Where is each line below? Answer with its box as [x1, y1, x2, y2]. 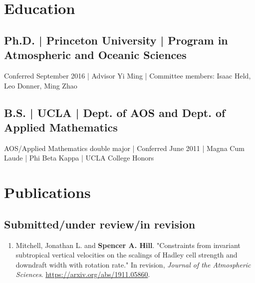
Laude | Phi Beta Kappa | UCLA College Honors [4, 152, 154, 163]
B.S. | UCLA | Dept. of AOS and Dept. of [4, 104, 226, 120]
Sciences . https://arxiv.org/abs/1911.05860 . [15, 269, 150, 279]
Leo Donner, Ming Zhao [4, 80, 77, 90]
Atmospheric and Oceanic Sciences [4, 47, 187, 62]
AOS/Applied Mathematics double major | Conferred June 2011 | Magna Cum [4, 142, 245, 153]
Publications [4, 182, 91, 202]
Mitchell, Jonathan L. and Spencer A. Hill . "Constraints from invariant [15, 239, 241, 250]
